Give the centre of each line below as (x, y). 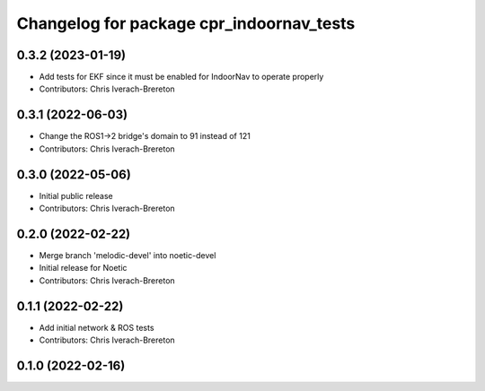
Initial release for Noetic (83, 268)
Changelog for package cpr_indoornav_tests (186, 23)
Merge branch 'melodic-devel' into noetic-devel (128, 255)
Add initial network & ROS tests (97, 327)
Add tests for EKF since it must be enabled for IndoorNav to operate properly (181, 77)
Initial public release (76, 195)
